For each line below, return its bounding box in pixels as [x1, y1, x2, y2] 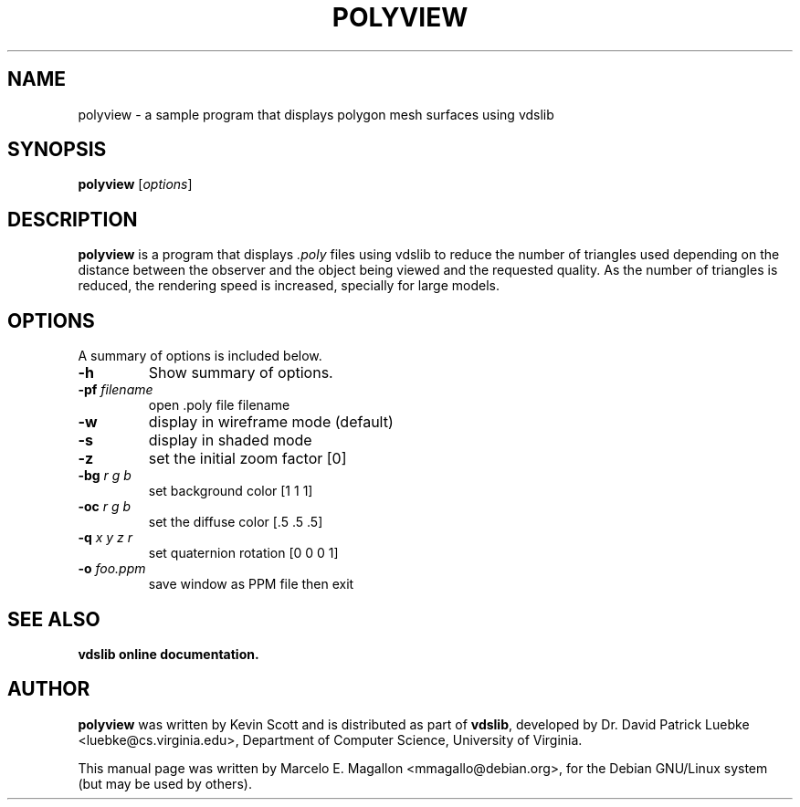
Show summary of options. [148, 363, 333, 383]
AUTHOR [7, 677, 90, 701]
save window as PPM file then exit [148, 576, 354, 592]
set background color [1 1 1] [148, 483, 313, 499]
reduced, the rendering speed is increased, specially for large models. [78, 278, 500, 294]
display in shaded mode [148, 431, 312, 450]
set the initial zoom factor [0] [148, 449, 347, 468]
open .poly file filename [148, 397, 290, 414]
